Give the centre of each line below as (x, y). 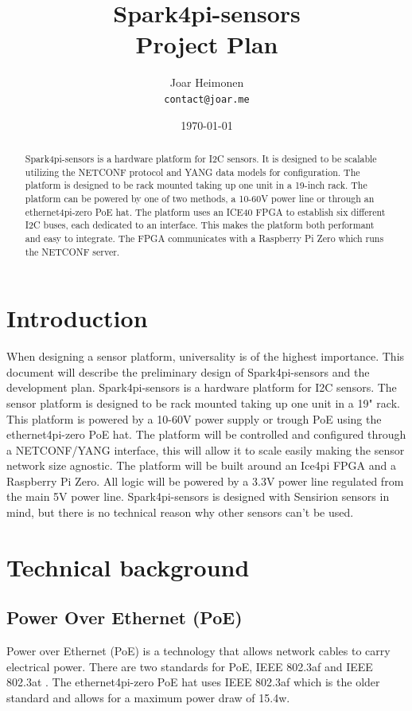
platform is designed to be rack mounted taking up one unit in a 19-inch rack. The (196, 185)
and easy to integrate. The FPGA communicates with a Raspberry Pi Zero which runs (204, 238)
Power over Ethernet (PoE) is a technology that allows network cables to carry (198, 651)
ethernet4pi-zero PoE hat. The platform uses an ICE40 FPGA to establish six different (205, 211)
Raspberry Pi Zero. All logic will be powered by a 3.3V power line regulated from (205, 481)
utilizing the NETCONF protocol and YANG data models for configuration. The (192, 172)
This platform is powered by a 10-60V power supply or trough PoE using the (194, 418)
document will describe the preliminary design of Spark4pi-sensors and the (188, 371)
